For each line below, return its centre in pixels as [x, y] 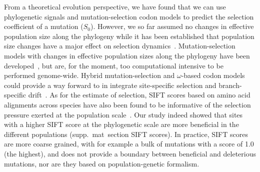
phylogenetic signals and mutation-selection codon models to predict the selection [129, 16]
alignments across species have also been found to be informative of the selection [127, 104]
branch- [230, 85]
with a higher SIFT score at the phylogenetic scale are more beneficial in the [121, 124]
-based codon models [213, 75]
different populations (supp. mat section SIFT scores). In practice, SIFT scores [126, 134]
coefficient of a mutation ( [44, 26]
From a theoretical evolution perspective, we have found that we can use [115, 6]
